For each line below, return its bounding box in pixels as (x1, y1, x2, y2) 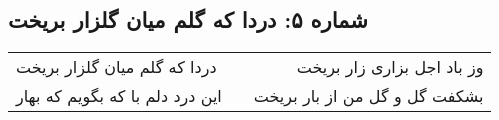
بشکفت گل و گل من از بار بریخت (253, 84, 484, 108)
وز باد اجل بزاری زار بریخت (296, 55, 484, 79)
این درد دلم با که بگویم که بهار (16, 84, 222, 108)
